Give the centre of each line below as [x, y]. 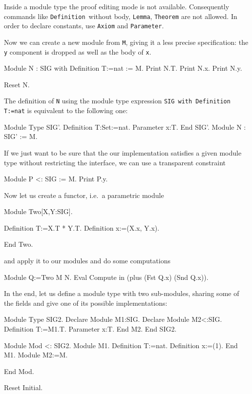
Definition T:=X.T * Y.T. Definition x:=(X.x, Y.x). [82, 227]
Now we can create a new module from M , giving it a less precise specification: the [126, 42]
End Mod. [19, 371]
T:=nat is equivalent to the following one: [66, 110]
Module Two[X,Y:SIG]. [38, 211]
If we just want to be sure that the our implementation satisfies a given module [123, 152]
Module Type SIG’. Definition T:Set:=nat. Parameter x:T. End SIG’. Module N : [125, 127]
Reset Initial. [23, 387]
